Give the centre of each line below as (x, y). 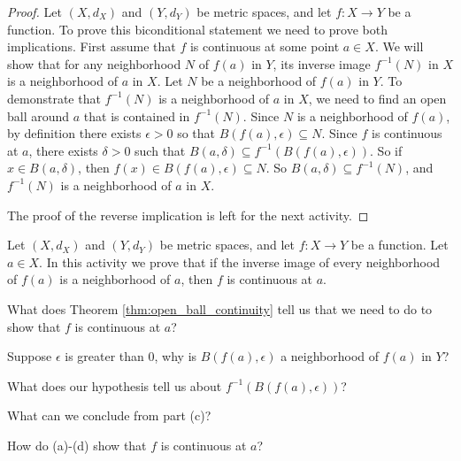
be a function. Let (400, 245)
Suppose (30, 356)
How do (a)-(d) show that (77, 445)
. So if (386, 150)
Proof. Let (35, 12)
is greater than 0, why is (131, 356)
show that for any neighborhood (94, 63)
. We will (399, 46)
